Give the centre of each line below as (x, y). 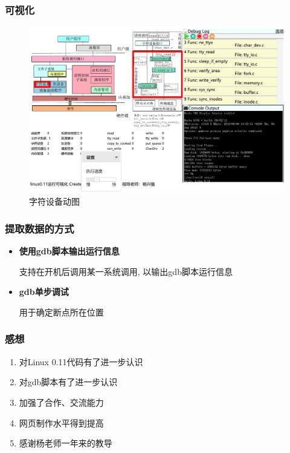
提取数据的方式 (40, 228)
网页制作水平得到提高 (61, 422)
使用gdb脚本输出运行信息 (69, 251)
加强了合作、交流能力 (61, 402)
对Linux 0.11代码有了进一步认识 (81, 361)
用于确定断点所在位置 (61, 312)
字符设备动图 (54, 201)
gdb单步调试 (44, 292)
